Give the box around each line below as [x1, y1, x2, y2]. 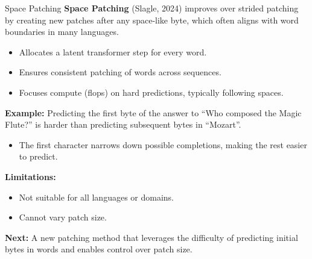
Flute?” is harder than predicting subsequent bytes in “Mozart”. [5, 118, 241, 131]
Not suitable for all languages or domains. [19, 190, 174, 203]
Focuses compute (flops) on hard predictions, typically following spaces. [19, 86, 284, 98]
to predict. [19, 150, 58, 163]
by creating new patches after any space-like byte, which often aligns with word [5, 13, 299, 26]
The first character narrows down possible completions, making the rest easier [19, 138, 307, 151]
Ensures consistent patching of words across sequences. [19, 66, 221, 78]
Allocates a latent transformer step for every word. [19, 45, 207, 58]
